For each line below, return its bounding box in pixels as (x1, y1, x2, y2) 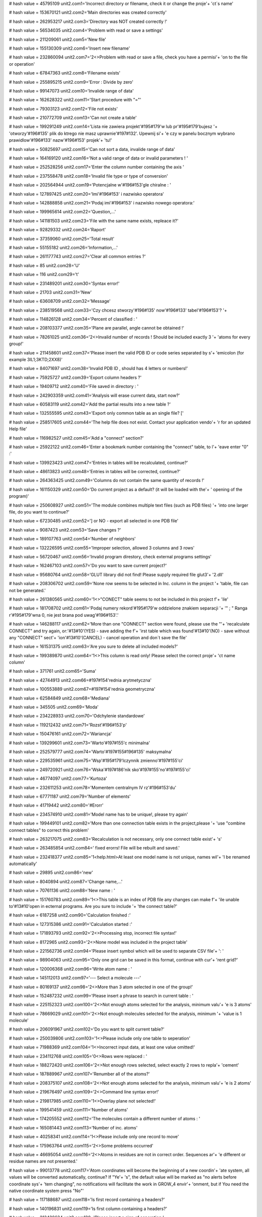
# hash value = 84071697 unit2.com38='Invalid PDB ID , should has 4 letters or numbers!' (9, 366, 188, 371)
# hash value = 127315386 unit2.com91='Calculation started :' (9, 921, 132, 927)
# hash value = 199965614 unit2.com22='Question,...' (9, 209, 116, 215)
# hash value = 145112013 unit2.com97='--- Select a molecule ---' (9, 975, 141, 981)
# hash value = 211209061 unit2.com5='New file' (9, 37, 106, 42)
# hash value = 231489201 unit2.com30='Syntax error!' (9, 280, 120, 286)
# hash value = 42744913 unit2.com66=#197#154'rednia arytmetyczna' (9, 677, 152, 683)
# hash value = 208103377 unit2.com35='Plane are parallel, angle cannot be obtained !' (9, 325, 184, 331)
